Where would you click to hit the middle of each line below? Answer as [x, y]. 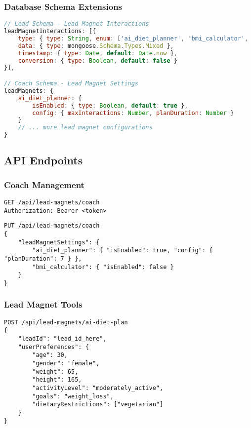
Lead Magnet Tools [43, 304]
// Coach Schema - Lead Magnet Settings [71, 83]
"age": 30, [50, 355]
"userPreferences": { [53, 347]
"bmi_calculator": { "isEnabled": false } [103, 267]
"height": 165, [57, 380]
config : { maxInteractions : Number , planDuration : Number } [133, 113]
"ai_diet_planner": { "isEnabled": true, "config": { [123, 251]
